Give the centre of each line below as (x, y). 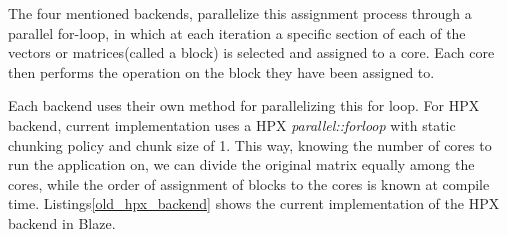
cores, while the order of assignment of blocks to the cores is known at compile (249, 183)
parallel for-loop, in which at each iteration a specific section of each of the (237, 32)
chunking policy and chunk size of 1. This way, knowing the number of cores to (250, 144)
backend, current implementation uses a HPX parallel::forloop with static (232, 124)
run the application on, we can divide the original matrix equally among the (241, 164)
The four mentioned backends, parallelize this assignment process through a (240, 13)
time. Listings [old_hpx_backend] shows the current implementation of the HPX (254, 203)
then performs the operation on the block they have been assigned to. (221, 71)
